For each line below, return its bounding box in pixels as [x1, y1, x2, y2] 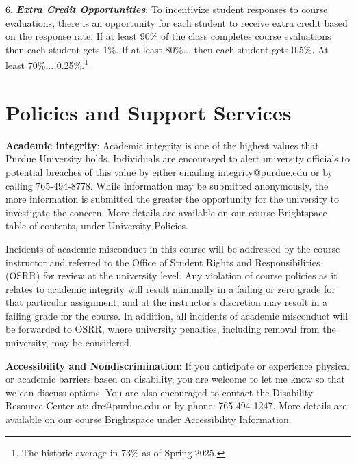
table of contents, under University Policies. [5, 218, 188, 233]
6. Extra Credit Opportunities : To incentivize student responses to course [5, 2, 328, 16]
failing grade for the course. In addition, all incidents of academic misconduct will [5, 308, 348, 322]
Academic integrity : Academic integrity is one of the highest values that [5, 138, 319, 152]
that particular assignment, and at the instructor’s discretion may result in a [5, 295, 328, 309]
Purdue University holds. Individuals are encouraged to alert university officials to [5, 151, 350, 166]
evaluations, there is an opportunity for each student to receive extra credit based [5, 15, 348, 29]
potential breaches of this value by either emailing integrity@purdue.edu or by [5, 164, 333, 179]
